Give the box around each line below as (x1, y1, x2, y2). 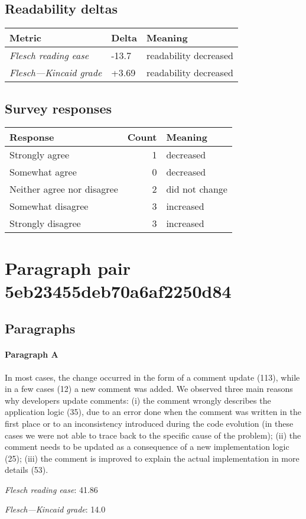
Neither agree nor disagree (9, 182, 118, 196)
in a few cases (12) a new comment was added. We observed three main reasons (5, 382, 293, 395)
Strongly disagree (9, 216, 81, 231)
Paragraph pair (5, 255, 131, 280)
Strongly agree (9, 148, 69, 162)
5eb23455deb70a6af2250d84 (5, 278, 232, 303)
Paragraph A (5, 348, 58, 361)
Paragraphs (5, 319, 76, 338)
